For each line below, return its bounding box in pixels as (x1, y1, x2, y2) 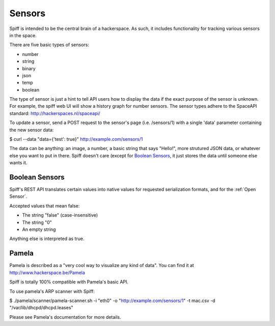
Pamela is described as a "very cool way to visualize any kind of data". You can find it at (9, 262, 195, 269)
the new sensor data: (9, 127, 54, 133)
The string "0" (22, 219, 52, 225)
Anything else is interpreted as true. (9, 235, 85, 242)
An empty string (22, 226, 56, 232)
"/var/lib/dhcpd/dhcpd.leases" (9, 305, 73, 311)
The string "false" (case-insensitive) (22, 212, 98, 218)
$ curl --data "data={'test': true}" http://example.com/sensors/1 (9, 136, 143, 142)
